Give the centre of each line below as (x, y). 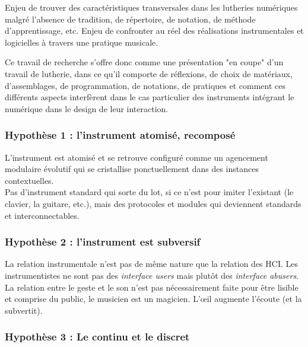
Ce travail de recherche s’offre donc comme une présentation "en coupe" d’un (144, 62)
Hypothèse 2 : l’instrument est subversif (103, 242)
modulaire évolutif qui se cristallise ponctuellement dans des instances (132, 169)
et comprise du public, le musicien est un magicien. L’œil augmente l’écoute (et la (153, 299)
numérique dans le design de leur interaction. (87, 108)
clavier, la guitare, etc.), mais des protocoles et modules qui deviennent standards (153, 203)
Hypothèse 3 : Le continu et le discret (97, 337)
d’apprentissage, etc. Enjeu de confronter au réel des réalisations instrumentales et (154, 31)
